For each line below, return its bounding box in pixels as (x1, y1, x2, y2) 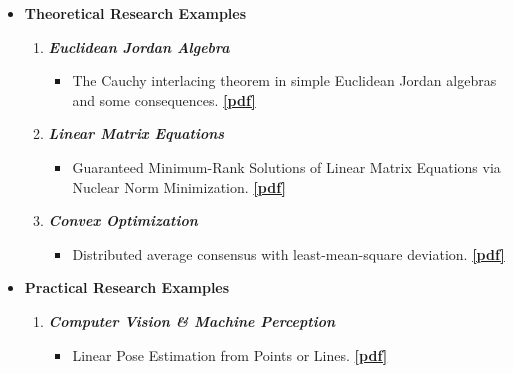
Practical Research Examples (24, 277, 230, 298)
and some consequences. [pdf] (72, 89, 256, 110)
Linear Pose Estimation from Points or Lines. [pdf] (72, 344, 388, 365)
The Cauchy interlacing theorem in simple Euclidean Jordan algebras (72, 70, 497, 91)
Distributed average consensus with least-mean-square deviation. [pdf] (72, 243, 505, 264)
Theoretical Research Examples (24, 3, 247, 23)
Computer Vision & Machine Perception (48, 310, 336, 331)
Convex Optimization (48, 210, 198, 231)
